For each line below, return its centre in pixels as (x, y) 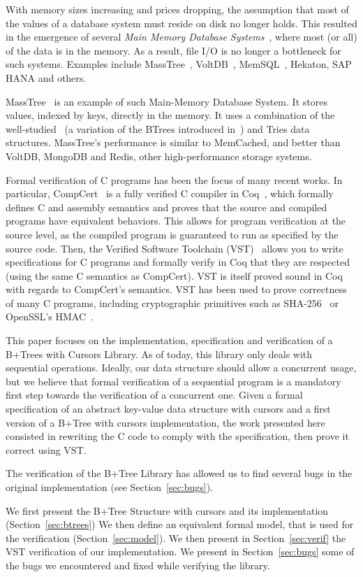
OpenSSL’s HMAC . (50, 316)
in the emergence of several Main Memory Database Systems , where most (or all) (181, 37)
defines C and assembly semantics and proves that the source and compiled (166, 207)
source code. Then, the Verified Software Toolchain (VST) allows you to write (175, 248)
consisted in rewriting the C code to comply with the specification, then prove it (177, 436)
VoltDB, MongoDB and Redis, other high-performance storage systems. (159, 156)
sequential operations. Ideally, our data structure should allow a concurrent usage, (181, 368)
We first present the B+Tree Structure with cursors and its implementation (167, 510)
